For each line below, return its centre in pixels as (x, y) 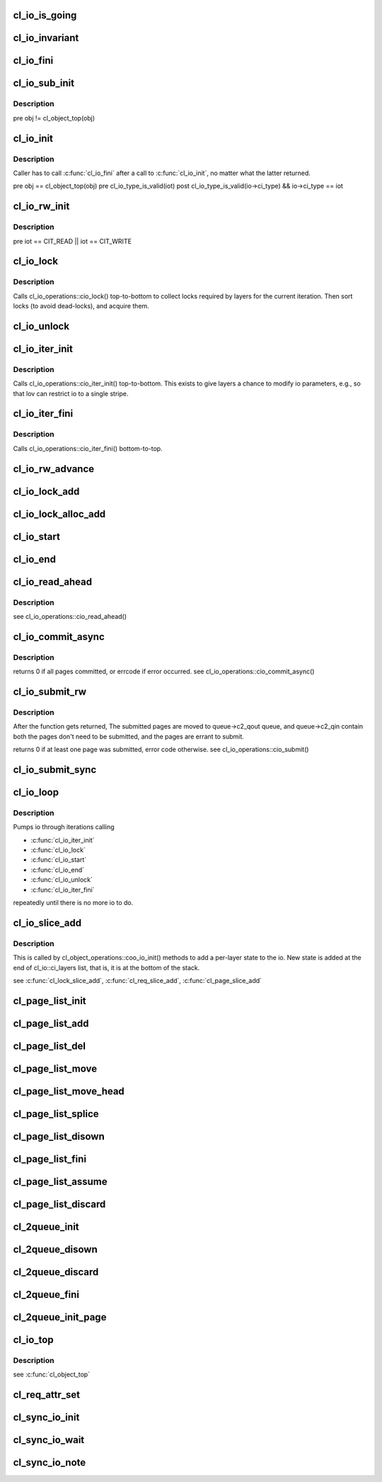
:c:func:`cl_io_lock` (58, 850)
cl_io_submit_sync (55, 769)
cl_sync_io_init (46, 1418)
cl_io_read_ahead (52, 582)
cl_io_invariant (46, 38)
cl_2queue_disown (56, 1249)
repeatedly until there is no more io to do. (73, 903)
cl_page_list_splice (56, 1114)
